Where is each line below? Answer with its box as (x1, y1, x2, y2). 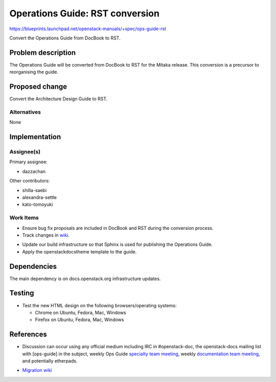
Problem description (9, 48, 76, 57)
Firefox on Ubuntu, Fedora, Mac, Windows (35, 316, 124, 323)
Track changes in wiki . (22, 232, 70, 238)
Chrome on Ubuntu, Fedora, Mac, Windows (35, 309, 126, 315)
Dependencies (9, 262, 57, 271)
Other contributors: (9, 178, 50, 184)
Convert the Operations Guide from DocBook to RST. (9, 35, 121, 41)
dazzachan (22, 168, 46, 174)
